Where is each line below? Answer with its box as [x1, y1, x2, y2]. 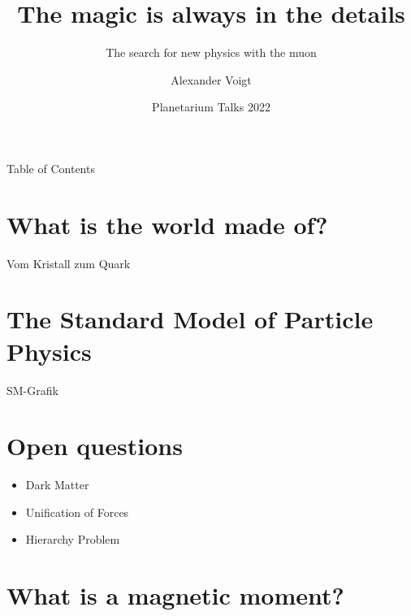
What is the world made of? [6, 207, 328, 241]
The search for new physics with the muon [106, 44, 317, 61]
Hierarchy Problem [25, 531, 120, 548]
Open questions [6, 429, 183, 462]
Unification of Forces [25, 503, 129, 520]
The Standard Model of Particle [6, 302, 374, 336]
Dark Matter [25, 476, 89, 493]
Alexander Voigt [171, 71, 252, 88]
